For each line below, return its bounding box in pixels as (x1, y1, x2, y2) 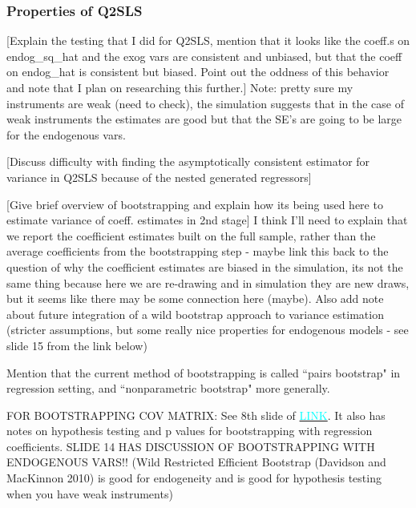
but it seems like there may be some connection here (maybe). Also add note (6, 290, 384, 307)
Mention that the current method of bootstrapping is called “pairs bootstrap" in (6, 364, 401, 381)
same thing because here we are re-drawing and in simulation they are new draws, (6, 274, 410, 291)
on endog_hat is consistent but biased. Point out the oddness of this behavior (6, 63, 390, 80)
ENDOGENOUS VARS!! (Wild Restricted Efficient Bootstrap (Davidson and (6, 454, 386, 470)
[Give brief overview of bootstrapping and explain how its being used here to (6, 196, 383, 212)
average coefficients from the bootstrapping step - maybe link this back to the (6, 243, 389, 260)
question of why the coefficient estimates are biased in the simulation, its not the (6, 258, 403, 275)
